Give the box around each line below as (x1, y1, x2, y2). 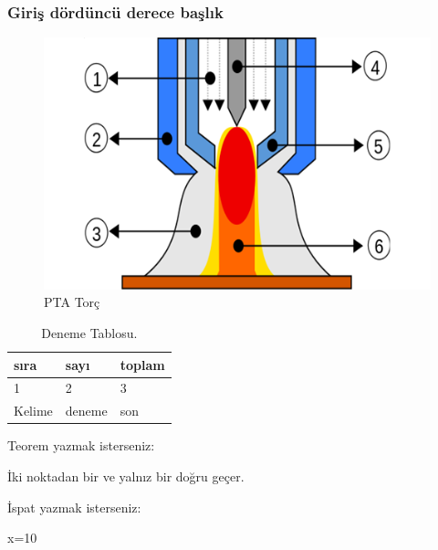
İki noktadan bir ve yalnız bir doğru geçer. (7, 467, 245, 486)
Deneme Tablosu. (41, 323, 138, 343)
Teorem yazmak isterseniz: (7, 436, 155, 455)
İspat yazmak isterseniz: (7, 497, 141, 516)
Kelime (14, 401, 53, 420)
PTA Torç (44, 292, 100, 312)
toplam (120, 354, 165, 374)
